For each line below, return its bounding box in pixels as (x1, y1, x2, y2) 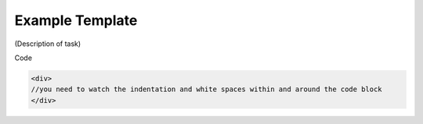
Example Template (14, 12, 138, 29)
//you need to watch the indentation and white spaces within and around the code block (31, 85, 383, 94)
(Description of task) (14, 39, 81, 48)
